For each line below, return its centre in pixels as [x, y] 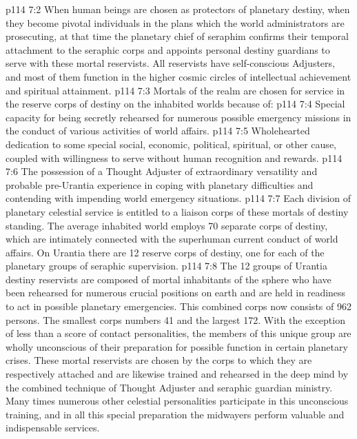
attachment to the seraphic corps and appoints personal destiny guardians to [168, 49]
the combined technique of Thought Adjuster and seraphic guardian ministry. [169, 387]
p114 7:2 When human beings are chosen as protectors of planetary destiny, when [178, 9]
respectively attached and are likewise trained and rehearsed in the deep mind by [177, 374]
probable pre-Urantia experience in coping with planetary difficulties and [160, 184]
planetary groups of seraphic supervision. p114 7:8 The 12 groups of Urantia [166, 266]
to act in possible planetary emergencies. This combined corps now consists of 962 [178, 306]
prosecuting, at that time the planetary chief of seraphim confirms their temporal [177, 36]
